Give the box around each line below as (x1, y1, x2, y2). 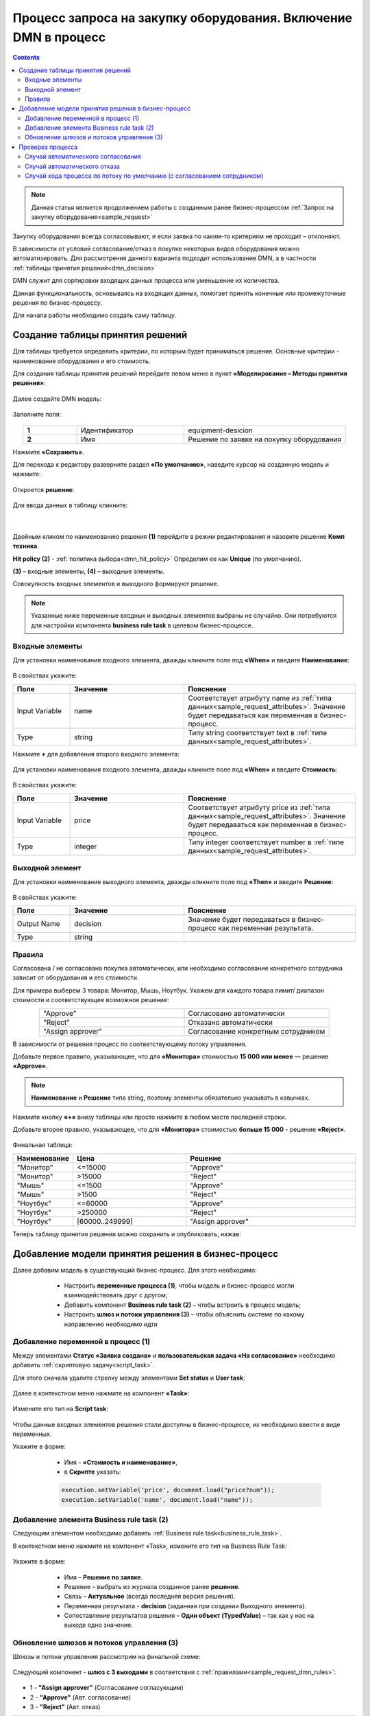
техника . (12, 542, 39, 550)
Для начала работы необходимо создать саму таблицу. (12, 311, 177, 319)
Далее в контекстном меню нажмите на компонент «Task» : (12, 1389, 190, 1397)
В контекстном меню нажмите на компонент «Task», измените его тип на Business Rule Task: (12, 1542, 287, 1550)
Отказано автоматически (188, 1017, 273, 1027)
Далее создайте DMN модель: (12, 395, 102, 403)
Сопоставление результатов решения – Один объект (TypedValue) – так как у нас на (64, 1612, 314, 1620)
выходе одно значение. (64, 1621, 133, 1630)
